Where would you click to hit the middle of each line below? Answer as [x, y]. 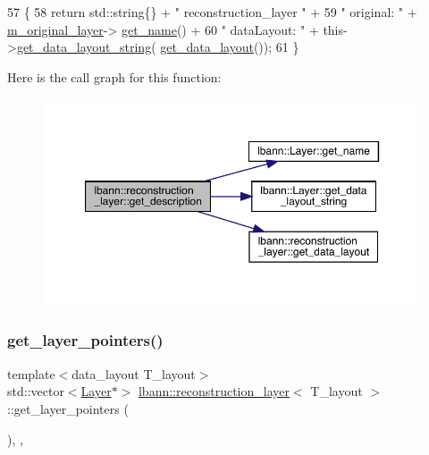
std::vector [36, 391]
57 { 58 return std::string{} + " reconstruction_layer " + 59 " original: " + [212, 12]
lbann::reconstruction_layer [214, 391]
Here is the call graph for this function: [114, 76]
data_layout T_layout [134, 373]
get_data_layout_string [84, 47]
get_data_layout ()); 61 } [230, 47]
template [31, 373]
